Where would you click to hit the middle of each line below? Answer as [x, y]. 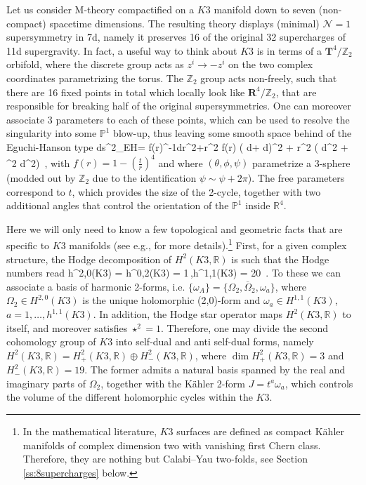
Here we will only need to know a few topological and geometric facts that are [175, 228]
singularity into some [52, 133]
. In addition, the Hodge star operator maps [188, 314]
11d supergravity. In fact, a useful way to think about [122, 50]
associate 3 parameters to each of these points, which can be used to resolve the [178, 119]
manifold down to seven [265, 9]
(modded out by [41, 178]
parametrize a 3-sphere [301, 162]
